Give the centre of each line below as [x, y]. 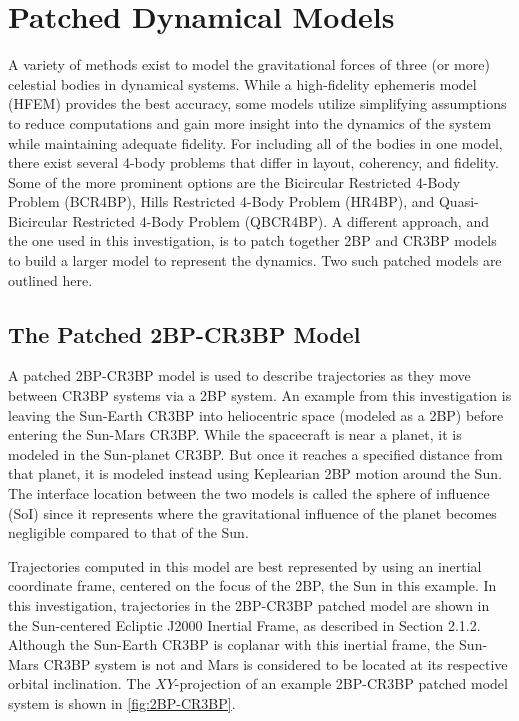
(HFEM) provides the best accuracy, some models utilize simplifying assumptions [257, 103]
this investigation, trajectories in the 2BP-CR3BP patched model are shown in [249, 604]
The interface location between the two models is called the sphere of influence [249, 493]
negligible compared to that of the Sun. [128, 532]
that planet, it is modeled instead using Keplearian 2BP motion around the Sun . [255, 473]
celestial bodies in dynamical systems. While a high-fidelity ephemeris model [242, 83]
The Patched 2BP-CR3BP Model [184, 333]
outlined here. [50, 279]
